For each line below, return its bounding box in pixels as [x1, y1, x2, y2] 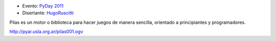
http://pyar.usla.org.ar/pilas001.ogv [9, 28, 84, 35]
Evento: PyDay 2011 [22, 3, 64, 9]
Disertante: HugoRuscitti [22, 10, 74, 16]
